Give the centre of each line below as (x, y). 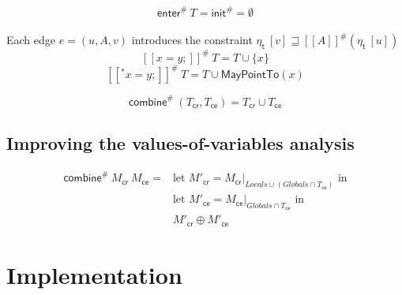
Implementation (94, 275)
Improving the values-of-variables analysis (180, 142)
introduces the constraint (192, 40)
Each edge (31, 40)
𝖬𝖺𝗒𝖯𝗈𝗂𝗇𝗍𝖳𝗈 (250, 75)
